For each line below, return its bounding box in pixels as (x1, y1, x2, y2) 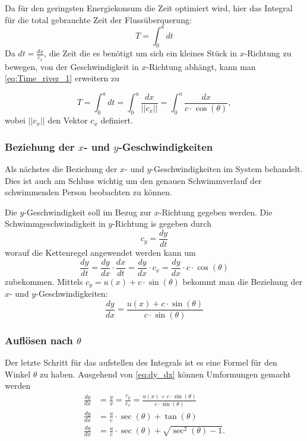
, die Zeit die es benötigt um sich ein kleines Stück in (44, 47, 238, 59)
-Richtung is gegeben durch (112, 217, 211, 230)
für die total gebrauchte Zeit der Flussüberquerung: (5, 13, 192, 26)
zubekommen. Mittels (5, 275, 83, 287)
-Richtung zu (244, 47, 292, 59)
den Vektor (48, 114, 88, 126)
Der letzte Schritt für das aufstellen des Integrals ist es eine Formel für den (5, 356, 277, 369)
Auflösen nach (5, 332, 73, 347)
